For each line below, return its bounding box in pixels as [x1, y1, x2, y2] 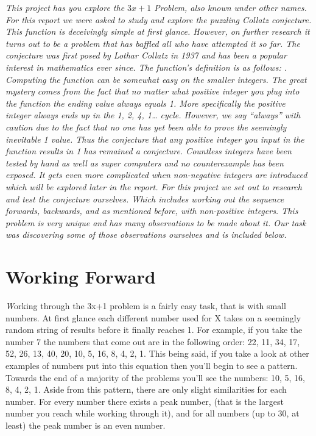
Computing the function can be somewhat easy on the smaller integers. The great [5, 73, 307, 85]
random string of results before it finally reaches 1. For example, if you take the [5, 323, 303, 336]
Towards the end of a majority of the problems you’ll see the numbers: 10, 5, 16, [5, 371, 305, 384]
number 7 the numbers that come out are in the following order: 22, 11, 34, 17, [5, 335, 300, 348]
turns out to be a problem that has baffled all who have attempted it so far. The [5, 37, 300, 49]
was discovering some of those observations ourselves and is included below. [5, 228, 287, 241]
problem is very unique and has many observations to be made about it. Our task [5, 216, 306, 229]
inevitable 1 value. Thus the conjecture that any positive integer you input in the [5, 132, 304, 145]
